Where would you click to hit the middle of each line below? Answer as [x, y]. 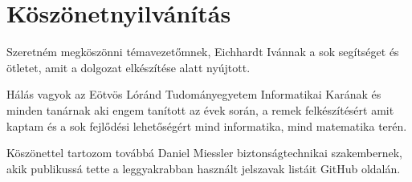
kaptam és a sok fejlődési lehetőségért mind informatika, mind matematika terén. [207, 125]
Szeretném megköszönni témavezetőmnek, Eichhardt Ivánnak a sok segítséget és [203, 52]
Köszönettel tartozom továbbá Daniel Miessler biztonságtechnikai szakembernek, [204, 153]
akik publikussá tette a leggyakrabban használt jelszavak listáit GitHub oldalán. [204, 168]
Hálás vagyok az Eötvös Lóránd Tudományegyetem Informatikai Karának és [194, 94]
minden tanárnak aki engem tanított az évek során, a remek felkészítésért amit [200, 109]
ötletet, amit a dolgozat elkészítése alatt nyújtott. [128, 67]
